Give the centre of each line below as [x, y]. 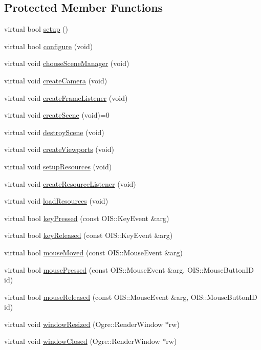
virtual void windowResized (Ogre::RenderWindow [84, 324]
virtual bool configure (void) [49, 46]
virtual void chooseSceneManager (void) [67, 63]
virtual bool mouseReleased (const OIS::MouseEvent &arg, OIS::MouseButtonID [131, 297]
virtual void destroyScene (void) [54, 132]
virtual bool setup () [36, 29]
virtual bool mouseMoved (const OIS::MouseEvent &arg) [93, 252]
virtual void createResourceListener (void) [70, 183]
